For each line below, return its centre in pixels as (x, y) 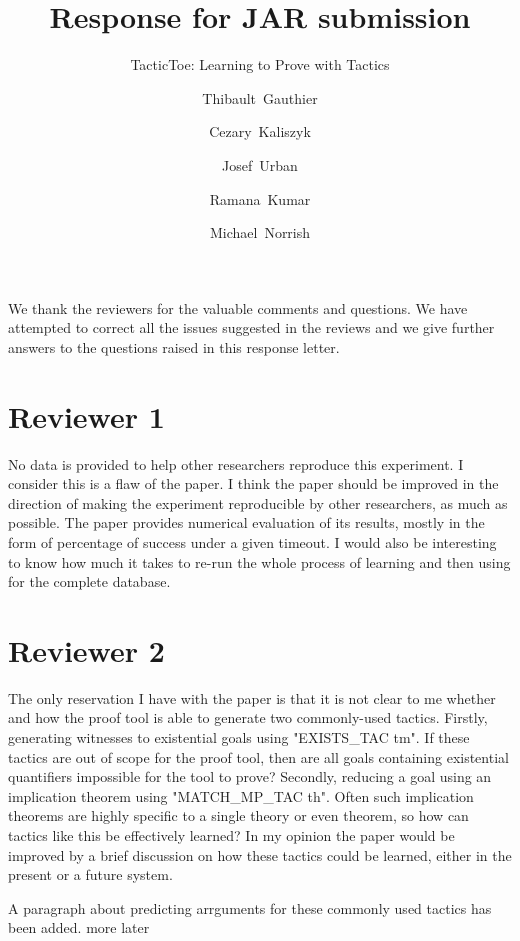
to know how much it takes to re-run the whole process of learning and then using (259, 561)
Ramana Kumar (260, 198)
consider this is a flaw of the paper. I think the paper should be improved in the (253, 483)
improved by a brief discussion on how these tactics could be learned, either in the (260, 854)
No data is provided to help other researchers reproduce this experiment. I (236, 463)
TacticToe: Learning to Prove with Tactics (260, 64)
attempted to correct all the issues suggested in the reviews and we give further (251, 327)
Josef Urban (260, 164)
